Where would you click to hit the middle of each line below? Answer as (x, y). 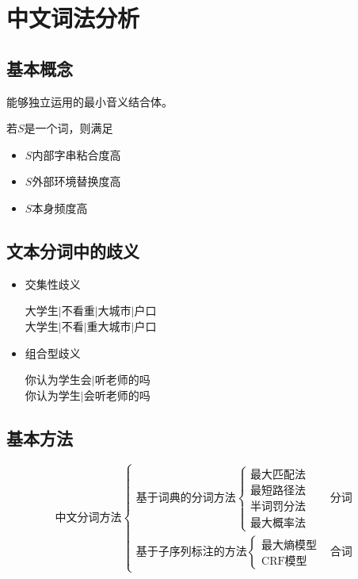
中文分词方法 (88, 518)
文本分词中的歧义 (73, 250)
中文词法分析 (73, 18)
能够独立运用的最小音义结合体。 (89, 101)
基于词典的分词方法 (186, 498)
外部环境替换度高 (76, 181)
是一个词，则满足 (69, 128)
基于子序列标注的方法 (191, 552)
